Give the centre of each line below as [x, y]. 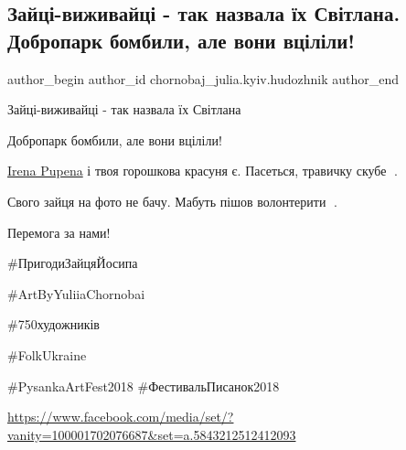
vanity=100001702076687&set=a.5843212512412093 [152, 434]
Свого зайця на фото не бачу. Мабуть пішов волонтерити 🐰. [172, 201]
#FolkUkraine [47, 354]
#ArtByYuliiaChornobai [76, 293]
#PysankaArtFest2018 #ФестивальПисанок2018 [144, 386]
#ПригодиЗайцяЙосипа [73, 263]
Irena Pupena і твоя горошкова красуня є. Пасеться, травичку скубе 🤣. [203, 171]
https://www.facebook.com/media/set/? [121, 417]
